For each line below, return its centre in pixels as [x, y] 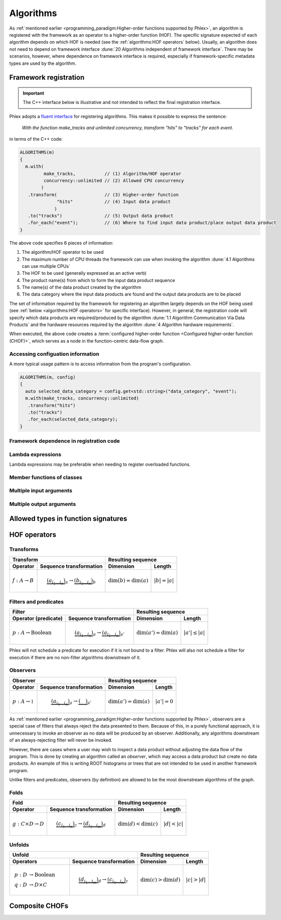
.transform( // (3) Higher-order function [103, 194]
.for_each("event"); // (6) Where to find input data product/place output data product [152, 223]
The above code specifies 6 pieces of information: [61, 243]
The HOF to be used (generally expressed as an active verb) [84, 273]
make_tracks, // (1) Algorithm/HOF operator [112, 174]
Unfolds [19, 845]
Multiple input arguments [41, 491]
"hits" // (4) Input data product [114, 202]
